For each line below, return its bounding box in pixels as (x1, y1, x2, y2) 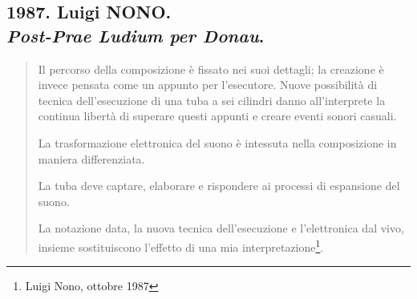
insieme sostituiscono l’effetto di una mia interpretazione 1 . (38, 236, 324, 255)
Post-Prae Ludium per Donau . (6, 22, 265, 47)
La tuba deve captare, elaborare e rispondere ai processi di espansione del (38, 177, 400, 194)
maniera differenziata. (38, 150, 145, 167)
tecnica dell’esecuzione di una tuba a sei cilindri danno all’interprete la (38, 91, 386, 108)
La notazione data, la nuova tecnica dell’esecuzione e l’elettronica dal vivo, (38, 220, 404, 236)
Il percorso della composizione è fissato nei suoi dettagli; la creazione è (38, 60, 384, 77)
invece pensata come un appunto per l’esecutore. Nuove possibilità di (38, 76, 378, 93)
